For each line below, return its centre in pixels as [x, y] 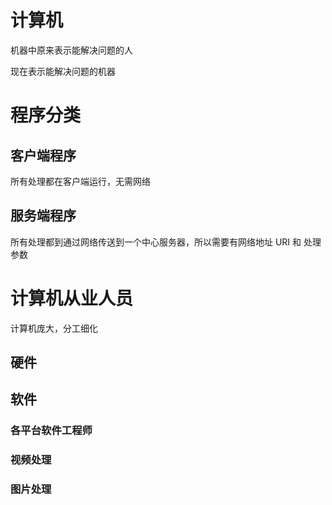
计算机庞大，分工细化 [54, 328]
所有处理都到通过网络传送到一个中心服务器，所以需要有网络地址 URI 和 [156, 242]
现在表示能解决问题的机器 [63, 71]
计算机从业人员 [72, 298]
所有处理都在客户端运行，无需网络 [80, 181]
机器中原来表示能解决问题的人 [71, 50]
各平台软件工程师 [51, 431]
